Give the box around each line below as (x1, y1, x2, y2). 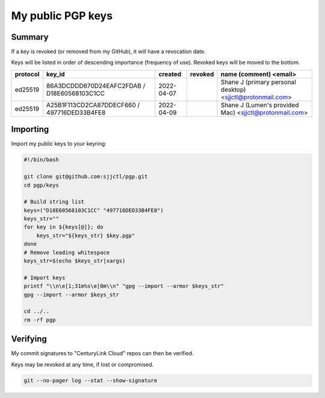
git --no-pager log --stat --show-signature (23, 377, 158, 384)
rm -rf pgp (23, 316, 56, 323)
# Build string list (23, 199, 84, 205)
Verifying (11, 334, 48, 344)
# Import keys (23, 274, 66, 281)
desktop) (220, 85, 246, 93)
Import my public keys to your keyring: (11, 140, 107, 148)
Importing (11, 124, 49, 135)
